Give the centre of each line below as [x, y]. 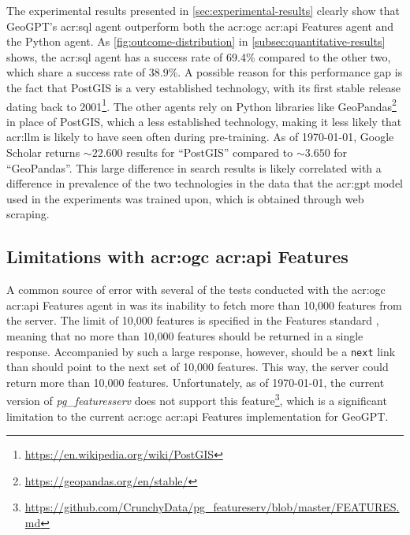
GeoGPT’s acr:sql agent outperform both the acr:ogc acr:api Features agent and [200, 26]
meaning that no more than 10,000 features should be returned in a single [185, 335]
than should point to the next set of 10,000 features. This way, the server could [198, 367]
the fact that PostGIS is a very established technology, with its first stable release [203, 87]
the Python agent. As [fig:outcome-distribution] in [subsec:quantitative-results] [196, 41]
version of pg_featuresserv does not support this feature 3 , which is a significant [197, 399]
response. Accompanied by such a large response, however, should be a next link [201, 351]
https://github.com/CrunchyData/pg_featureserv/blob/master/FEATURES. [212, 507]
